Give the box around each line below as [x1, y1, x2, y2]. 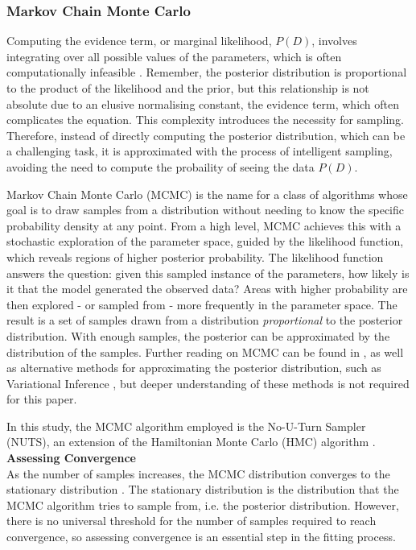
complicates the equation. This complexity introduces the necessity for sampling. [6, 111, 405, 128]
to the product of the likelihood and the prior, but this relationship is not [6, 80, 369, 96]
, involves [311, 32, 357, 49]
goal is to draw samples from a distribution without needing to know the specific [6, 201, 405, 218]
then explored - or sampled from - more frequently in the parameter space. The [6, 296, 397, 312]
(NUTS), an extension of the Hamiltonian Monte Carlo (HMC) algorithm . [6, 433, 376, 450]
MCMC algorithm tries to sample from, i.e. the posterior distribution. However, [6, 496, 399, 513]
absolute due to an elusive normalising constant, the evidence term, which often [6, 95, 400, 112]
